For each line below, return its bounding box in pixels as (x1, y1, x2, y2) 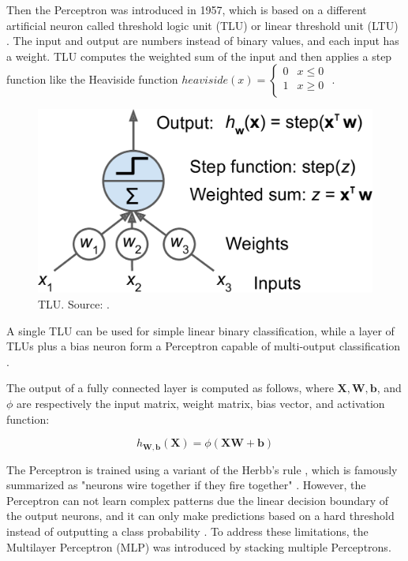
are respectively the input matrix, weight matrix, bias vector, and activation (17, 395, 385, 412)
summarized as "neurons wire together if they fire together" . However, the (6, 477, 366, 493)
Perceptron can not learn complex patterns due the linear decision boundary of (6, 492, 389, 508)
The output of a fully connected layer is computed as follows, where (6, 380, 334, 396)
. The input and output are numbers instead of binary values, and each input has (6, 32, 399, 49)
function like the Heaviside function (6, 71, 178, 88)
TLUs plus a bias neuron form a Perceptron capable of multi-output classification (6, 338, 401, 354)
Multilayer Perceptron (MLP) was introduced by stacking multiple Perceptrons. (6, 538, 391, 555)
